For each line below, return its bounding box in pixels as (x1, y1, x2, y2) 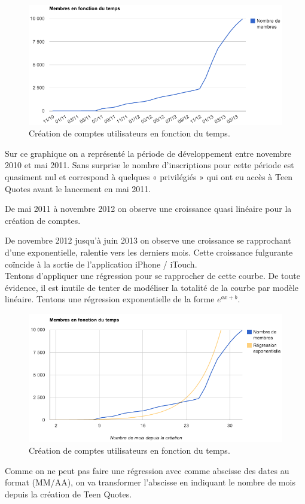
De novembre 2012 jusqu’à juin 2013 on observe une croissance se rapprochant (5, 234, 291, 247)
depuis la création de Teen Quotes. (5, 487, 132, 500)
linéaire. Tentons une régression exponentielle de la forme (5, 293, 215, 305)
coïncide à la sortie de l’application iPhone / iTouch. (5, 257, 197, 270)
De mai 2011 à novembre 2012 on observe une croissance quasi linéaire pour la (5, 202, 292, 215)
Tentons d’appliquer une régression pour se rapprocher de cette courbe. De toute (5, 269, 300, 282)
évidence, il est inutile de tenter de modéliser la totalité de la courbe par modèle (5, 281, 299, 293)
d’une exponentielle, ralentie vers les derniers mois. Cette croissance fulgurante (5, 245, 293, 258)
